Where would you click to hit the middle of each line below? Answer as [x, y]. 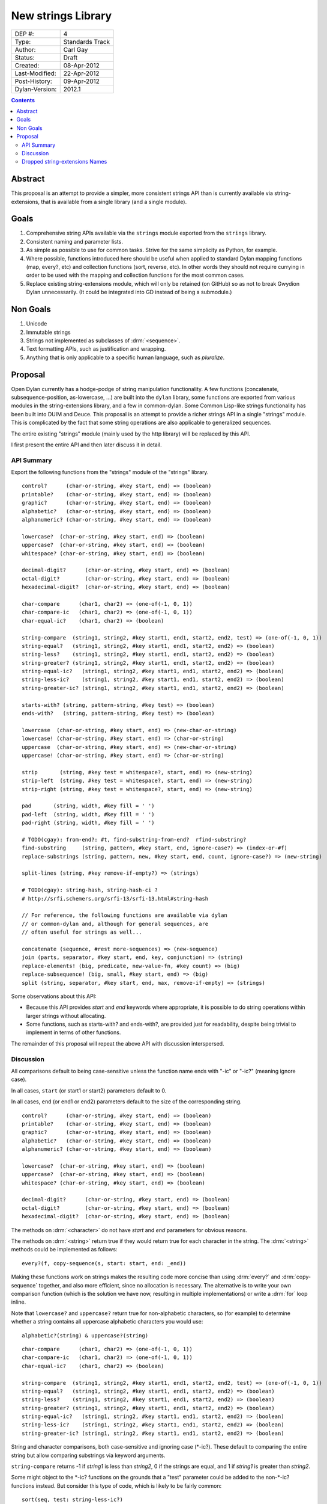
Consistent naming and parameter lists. [74, 241]
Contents [23, 100]
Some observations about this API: [54, 996]
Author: [25, 49]
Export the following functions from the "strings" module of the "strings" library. [110, 472]
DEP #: [24, 34]
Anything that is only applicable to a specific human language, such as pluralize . [125, 357]
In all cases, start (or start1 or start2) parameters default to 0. [89, 1090]
